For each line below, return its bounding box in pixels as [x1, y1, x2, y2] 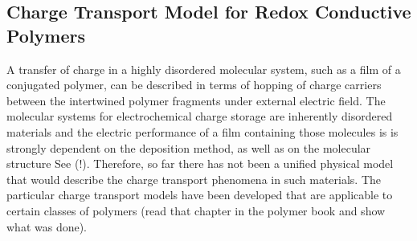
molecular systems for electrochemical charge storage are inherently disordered [6, 108, 393, 125]
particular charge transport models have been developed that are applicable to [6, 186, 393, 203]
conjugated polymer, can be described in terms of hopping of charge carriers [6, 76, 382, 93]
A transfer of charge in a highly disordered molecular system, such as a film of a [6, 60, 401, 77]
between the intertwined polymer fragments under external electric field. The [6, 92, 386, 108]
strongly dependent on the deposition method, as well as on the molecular [6, 139, 371, 156]
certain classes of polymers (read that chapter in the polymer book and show [6, 202, 386, 219]
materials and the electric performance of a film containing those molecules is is [6, 123, 399, 140]
